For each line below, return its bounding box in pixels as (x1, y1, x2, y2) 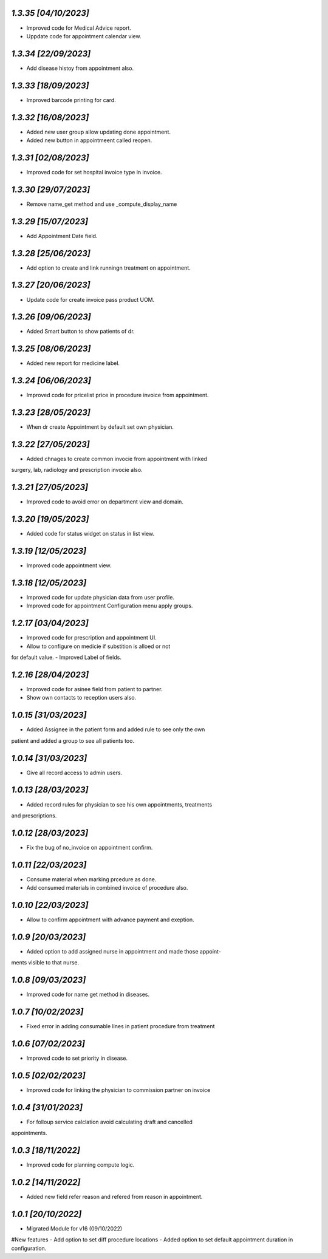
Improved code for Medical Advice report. (26, 24, 132, 32)
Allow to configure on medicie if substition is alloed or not (26, 643, 171, 650)
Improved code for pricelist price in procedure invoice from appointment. (26, 392, 209, 399)
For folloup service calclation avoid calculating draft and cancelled (26, 1118, 193, 1125)
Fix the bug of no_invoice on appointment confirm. (26, 844, 153, 851)
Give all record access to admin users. (26, 769, 123, 776)
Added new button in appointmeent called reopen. (26, 137, 152, 144)
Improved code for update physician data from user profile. (26, 594, 174, 601)
